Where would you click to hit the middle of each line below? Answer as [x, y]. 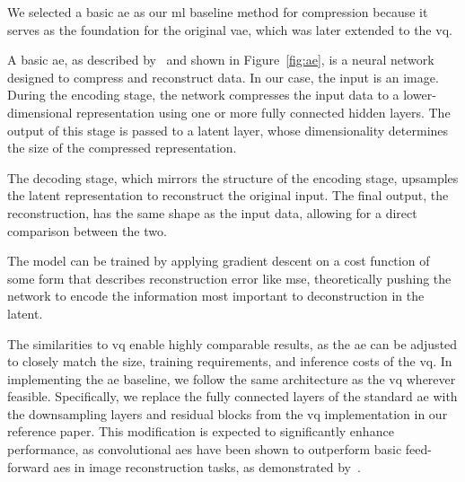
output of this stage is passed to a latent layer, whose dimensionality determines [228, 130]
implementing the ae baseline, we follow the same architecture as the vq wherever [232, 378]
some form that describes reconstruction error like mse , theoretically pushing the [229, 278]
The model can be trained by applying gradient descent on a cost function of [219, 261]
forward [28, 466]
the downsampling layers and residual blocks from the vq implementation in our [228, 413]
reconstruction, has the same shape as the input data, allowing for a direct [212, 212]
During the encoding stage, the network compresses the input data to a [203, 95]
